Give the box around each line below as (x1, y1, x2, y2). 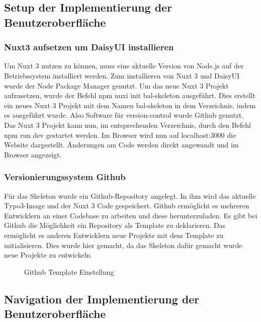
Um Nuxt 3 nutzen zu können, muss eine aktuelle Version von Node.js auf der (4, 60, 244, 71)
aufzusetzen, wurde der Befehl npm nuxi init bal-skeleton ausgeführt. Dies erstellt (4, 90, 255, 101)
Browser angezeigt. (4, 149, 62, 159)
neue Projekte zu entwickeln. (4, 250, 93, 260)
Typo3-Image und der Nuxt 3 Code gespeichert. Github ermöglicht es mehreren (4, 200, 249, 211)
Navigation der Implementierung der (4, 291, 200, 306)
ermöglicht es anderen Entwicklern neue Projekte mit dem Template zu (4, 229, 224, 240)
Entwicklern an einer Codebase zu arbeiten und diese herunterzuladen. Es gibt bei (4, 210, 257, 220)
